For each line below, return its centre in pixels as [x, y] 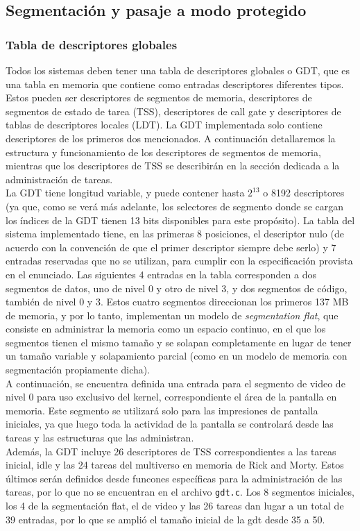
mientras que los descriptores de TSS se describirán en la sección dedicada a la [173, 166]
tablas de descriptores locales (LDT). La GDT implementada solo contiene [164, 125]
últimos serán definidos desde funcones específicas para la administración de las [174, 478]
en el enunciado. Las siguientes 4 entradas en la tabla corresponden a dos [161, 274]
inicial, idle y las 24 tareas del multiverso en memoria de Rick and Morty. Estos [175, 465]
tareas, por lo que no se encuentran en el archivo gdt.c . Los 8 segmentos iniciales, [180, 492]
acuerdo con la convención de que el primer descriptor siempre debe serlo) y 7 [171, 247]
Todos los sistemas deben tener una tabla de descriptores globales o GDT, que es [178, 70]
